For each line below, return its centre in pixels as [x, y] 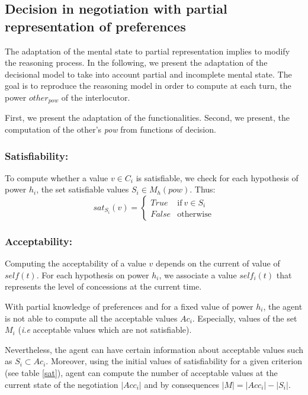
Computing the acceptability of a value [76, 263]
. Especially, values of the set [245, 318]
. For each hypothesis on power [93, 274]
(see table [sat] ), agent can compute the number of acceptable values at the [141, 372]
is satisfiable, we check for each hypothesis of [217, 177]
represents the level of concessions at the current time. [103, 286]
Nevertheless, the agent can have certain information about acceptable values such [154, 349]
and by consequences [182, 384]
